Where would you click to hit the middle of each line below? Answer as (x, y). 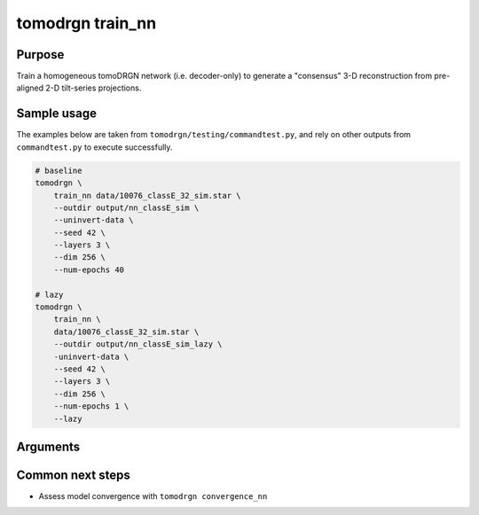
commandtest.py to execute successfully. (94, 147)
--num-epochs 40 (89, 269)
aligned (30, 88)
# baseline (59, 170)
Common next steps (73, 475)
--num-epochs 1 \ (91, 406)
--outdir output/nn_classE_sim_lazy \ (138, 344)
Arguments (48, 446)
